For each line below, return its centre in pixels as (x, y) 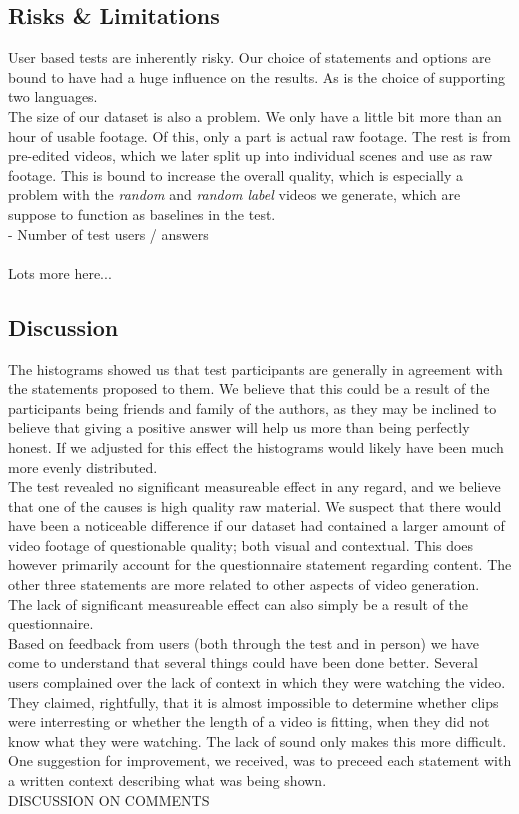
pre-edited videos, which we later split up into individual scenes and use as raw (250, 155)
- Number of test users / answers (108, 233)
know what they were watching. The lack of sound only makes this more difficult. (257, 740)
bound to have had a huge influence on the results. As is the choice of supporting (257, 76)
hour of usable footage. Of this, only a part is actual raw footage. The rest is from (259, 135)
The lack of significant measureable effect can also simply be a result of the (238, 603)
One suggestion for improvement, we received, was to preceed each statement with (260, 760)
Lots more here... (60, 272)
